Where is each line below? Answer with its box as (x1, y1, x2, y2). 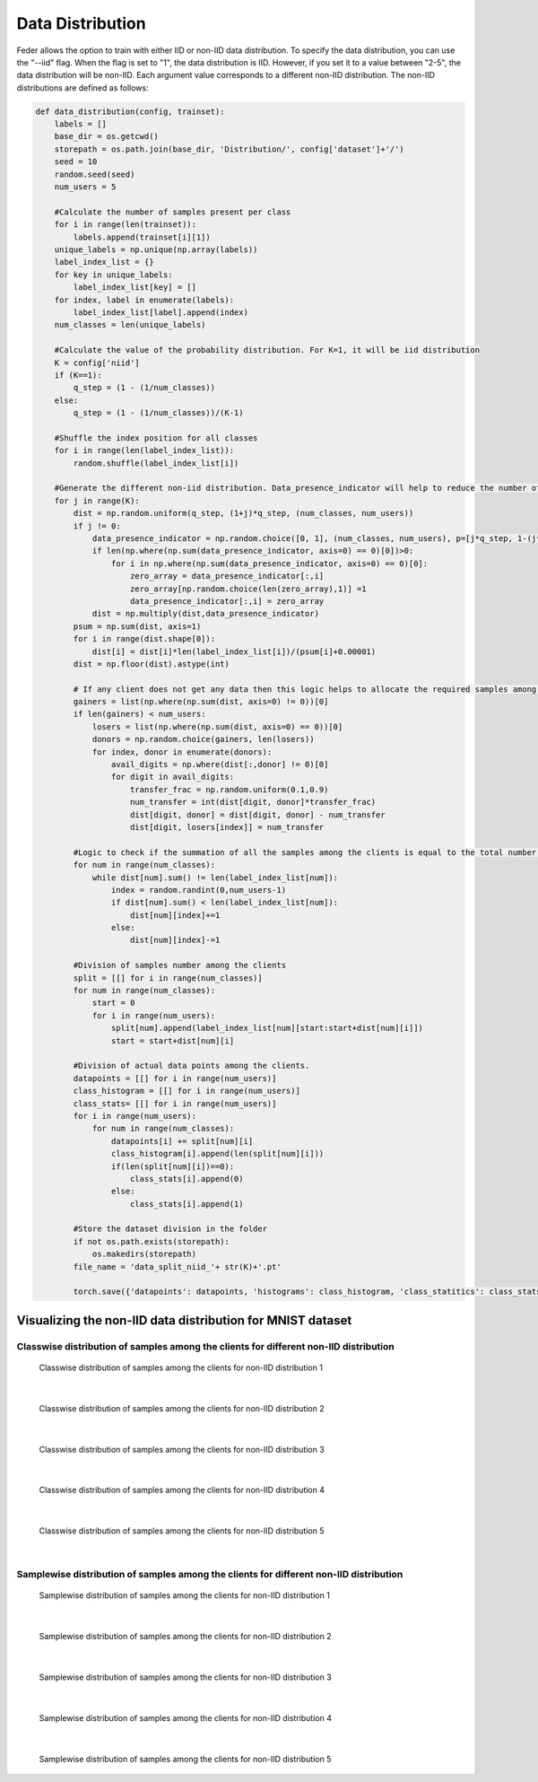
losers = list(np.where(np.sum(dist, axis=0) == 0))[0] (91, 721, 343, 731)
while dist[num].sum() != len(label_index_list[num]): (91, 872, 339, 883)
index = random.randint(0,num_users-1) (110, 885, 287, 895)
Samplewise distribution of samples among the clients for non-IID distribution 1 (39, 1590, 331, 1601)
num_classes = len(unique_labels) (54, 319, 206, 330)
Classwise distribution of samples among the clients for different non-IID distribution (16, 1340, 395, 1352)
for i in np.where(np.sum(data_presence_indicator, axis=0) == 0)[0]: (110, 558, 429, 569)
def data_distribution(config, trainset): (35, 106, 225, 117)
